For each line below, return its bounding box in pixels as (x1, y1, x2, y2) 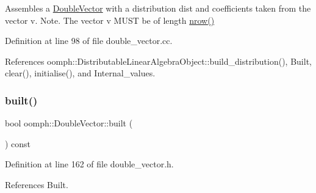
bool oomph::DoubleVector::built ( (5, 117, 133, 129)
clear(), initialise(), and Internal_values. (5, 67, 156, 79)
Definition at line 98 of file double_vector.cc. (5, 34, 173, 47)
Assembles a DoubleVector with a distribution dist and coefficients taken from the (5, 2, 311, 14)
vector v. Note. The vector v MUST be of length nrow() (5, 13, 215, 26)
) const (5, 137, 31, 150)
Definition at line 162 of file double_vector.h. (5, 158, 174, 170)
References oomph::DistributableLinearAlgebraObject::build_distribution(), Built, (5, 54, 312, 67)
